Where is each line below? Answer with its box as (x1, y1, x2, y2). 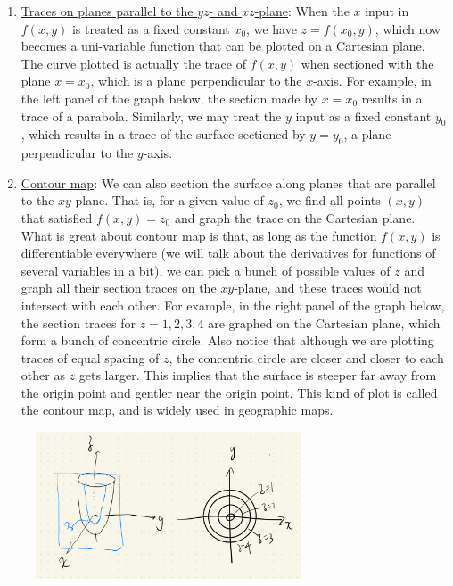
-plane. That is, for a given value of (70, 191, 264, 210)
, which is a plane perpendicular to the (90, 71, 302, 90)
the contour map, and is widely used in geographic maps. (21, 400, 334, 419)
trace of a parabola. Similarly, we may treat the (21, 106, 282, 125)
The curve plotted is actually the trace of (21, 54, 246, 72)
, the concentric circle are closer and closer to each (169, 348, 444, 367)
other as (21, 366, 65, 384)
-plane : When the (254, 2, 350, 20)
